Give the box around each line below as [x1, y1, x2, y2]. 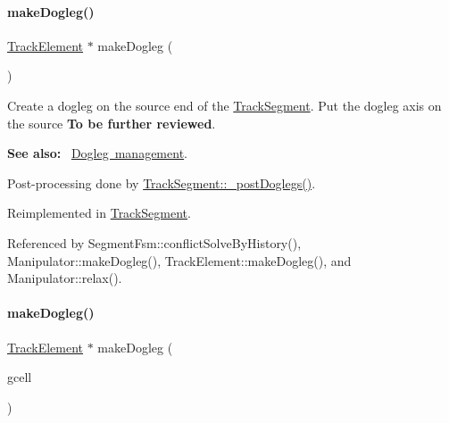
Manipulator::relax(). [7, 269, 122, 287]
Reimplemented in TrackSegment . [7, 203, 191, 222]
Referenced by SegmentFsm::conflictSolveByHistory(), [7, 233, 302, 252]
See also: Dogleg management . [7, 144, 187, 162]
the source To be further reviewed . [7, 113, 216, 132]
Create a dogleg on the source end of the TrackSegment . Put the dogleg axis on [7, 95, 442, 114]
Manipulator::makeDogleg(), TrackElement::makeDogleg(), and [7, 251, 352, 270]
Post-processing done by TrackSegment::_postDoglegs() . [7, 173, 316, 192]
